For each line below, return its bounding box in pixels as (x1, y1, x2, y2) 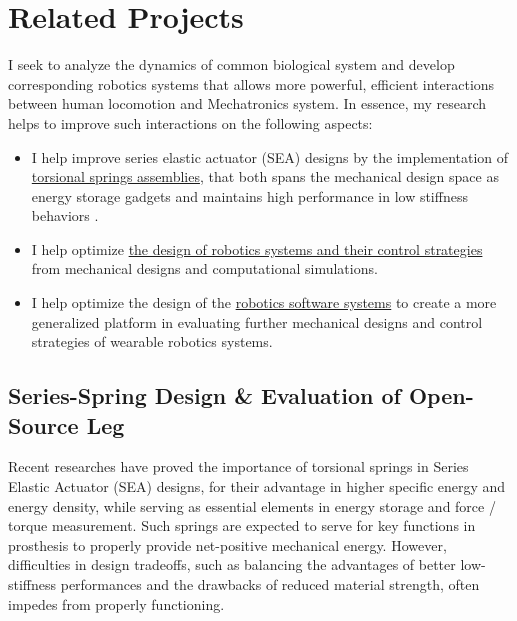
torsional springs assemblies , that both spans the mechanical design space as (31, 166, 499, 187)
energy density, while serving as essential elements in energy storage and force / (8, 495, 496, 516)
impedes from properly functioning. (8, 593, 225, 614)
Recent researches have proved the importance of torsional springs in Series (8, 456, 469, 477)
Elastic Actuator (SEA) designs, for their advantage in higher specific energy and (8, 476, 506, 497)
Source (8, 409, 79, 440)
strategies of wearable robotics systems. (31, 331, 273, 352)
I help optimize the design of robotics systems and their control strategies (31, 238, 483, 259)
